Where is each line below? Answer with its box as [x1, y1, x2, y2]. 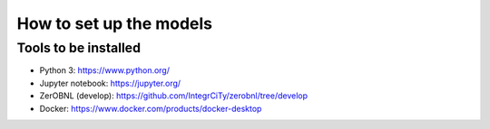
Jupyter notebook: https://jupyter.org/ [39, 78, 181, 88]
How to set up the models [16, 14, 213, 33]
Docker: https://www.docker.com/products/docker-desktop [39, 103, 262, 114]
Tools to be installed [16, 40, 141, 56]
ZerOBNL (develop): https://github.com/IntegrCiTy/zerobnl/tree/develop [39, 90, 309, 101]
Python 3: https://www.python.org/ [39, 65, 170, 76]
